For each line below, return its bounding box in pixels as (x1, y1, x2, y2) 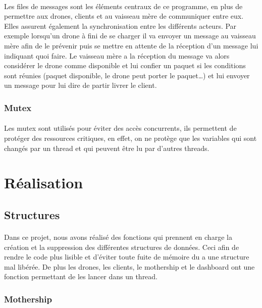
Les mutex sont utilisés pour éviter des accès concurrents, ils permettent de (4, 123, 237, 133)
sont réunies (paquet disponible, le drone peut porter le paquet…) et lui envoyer (4, 70, 250, 80)
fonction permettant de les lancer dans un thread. (4, 271, 158, 282)
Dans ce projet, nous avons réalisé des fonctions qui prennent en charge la (4, 231, 232, 242)
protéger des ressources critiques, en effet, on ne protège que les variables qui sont (4, 132, 257, 143)
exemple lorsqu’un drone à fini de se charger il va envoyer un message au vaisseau (4, 30, 256, 41)
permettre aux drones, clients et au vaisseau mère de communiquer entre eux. (4, 11, 244, 21)
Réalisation (4, 172, 83, 193)
